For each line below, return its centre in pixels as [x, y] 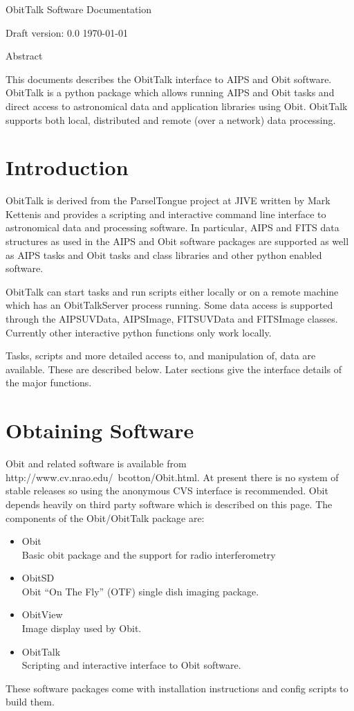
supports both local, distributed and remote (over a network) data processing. [171, 119]
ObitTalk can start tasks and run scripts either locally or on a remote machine [172, 291]
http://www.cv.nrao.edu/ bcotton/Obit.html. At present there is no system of [172, 477]
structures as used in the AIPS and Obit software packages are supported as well [177, 241]
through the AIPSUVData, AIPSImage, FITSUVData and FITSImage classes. [172, 319]
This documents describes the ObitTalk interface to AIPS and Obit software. [169, 79]
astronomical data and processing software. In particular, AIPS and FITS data [173, 227]
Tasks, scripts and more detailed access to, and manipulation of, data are [161, 355]
